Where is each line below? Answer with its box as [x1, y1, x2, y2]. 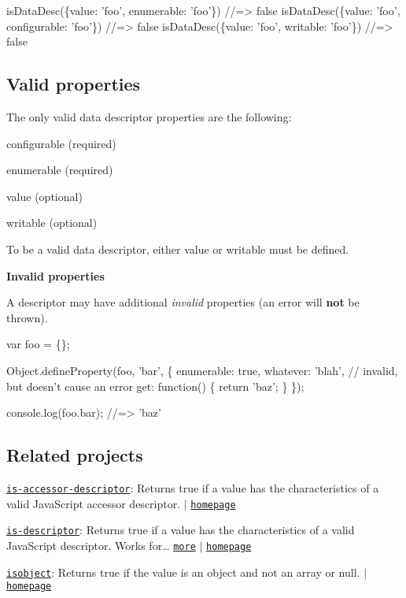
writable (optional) [6, 214, 98, 231]
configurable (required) [6, 135, 116, 151]
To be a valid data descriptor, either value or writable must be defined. [6, 240, 349, 257]
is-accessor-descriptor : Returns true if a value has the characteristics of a [6, 479, 379, 496]
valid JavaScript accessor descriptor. [6, 495, 181, 511]
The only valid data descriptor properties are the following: [6, 108, 292, 124]
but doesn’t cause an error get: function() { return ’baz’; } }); [6, 377, 304, 394]
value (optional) [6, 188, 83, 204]
